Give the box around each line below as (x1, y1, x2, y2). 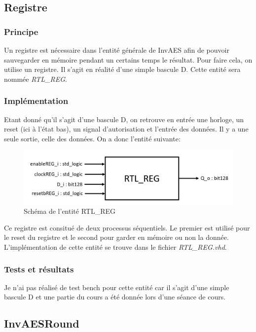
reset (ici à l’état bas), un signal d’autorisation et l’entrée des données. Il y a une (4, 124, 249, 134)
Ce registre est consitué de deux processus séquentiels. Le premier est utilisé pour (4, 222, 250, 232)
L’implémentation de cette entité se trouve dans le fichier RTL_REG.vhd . (4, 242, 227, 252)
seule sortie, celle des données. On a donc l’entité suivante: (4, 133, 181, 143)
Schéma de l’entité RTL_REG (24, 206, 115, 216)
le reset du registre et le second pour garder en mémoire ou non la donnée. (4, 232, 229, 242)
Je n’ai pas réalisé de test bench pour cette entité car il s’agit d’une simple (4, 282, 229, 292)
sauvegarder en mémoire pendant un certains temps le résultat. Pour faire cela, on (4, 54, 253, 65)
